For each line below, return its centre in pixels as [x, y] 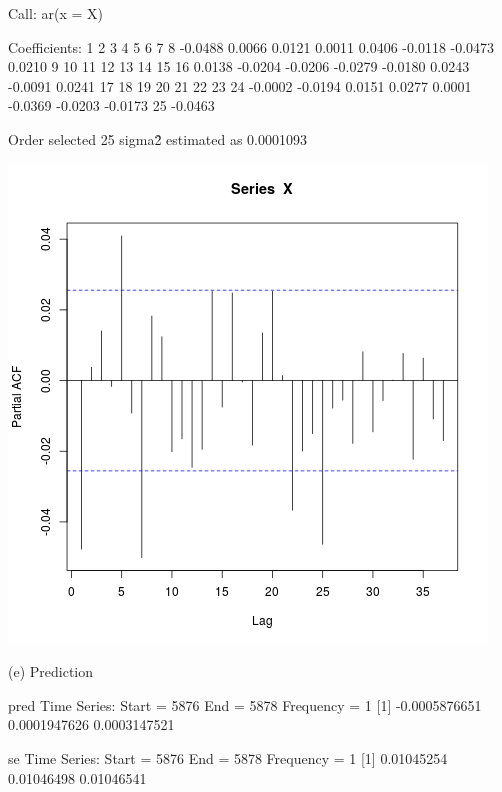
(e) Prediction [51, 671]
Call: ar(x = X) [55, 13]
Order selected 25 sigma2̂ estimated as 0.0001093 [157, 138]
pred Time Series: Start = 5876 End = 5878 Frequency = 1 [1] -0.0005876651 [245, 704]
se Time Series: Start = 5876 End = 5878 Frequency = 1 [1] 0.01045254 [228, 757]
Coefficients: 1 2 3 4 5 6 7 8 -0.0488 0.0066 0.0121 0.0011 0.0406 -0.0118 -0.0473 [251, 46]
